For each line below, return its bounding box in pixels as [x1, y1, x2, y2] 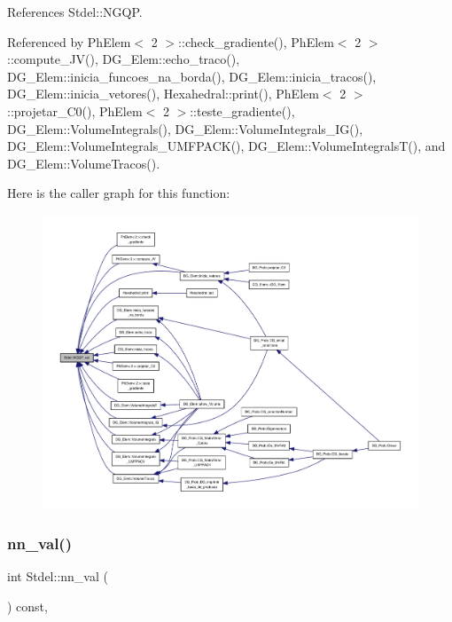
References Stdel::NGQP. [7, 3, 143, 20]
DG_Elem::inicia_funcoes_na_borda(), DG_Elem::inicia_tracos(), [7, 67, 377, 85]
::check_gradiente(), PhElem [178, 32, 334, 51]
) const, [7, 596, 48, 615]
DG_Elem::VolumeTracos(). [7, 154, 160, 172]
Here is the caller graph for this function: [7, 184, 230, 202]
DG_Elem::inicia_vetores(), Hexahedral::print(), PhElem [7, 84, 319, 103]
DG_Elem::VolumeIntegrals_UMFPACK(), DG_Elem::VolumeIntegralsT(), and [7, 137, 446, 155]
